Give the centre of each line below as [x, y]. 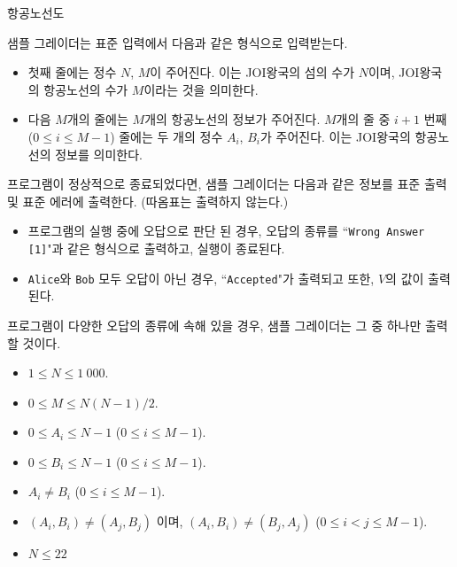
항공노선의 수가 [86, 89]
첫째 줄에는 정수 [72, 72]
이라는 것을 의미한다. [201, 89]
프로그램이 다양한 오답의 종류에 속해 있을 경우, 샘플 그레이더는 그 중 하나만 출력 [228, 325]
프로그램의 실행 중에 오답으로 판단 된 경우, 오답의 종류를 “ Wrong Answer [226, 231]
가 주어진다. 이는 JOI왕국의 [335, 136]
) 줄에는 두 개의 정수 [167, 136]
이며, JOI [394, 72]
